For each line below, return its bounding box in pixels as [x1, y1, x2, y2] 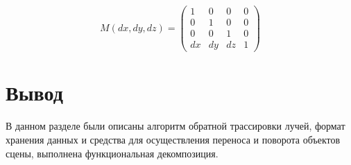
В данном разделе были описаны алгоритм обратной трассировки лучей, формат [6, 119, 345, 133]
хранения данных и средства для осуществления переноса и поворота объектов [6, 132, 341, 146]
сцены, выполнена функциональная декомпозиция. [6, 146, 219, 160]
